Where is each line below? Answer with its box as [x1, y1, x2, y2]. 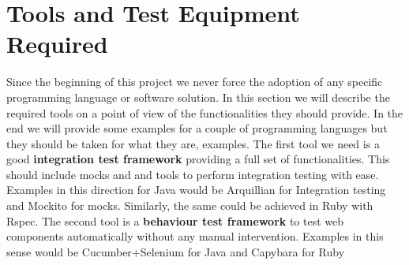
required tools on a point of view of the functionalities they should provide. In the [6, 104, 403, 121]
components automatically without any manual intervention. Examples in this [6, 228, 384, 244]
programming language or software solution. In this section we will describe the [6, 88, 390, 105]
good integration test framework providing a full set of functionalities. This [6, 151, 390, 167]
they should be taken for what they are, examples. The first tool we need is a [6, 135, 380, 151]
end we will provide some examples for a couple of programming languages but [6, 120, 388, 136]
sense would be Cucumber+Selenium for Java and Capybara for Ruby [6, 243, 345, 259]
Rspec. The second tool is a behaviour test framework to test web [6, 212, 344, 229]
